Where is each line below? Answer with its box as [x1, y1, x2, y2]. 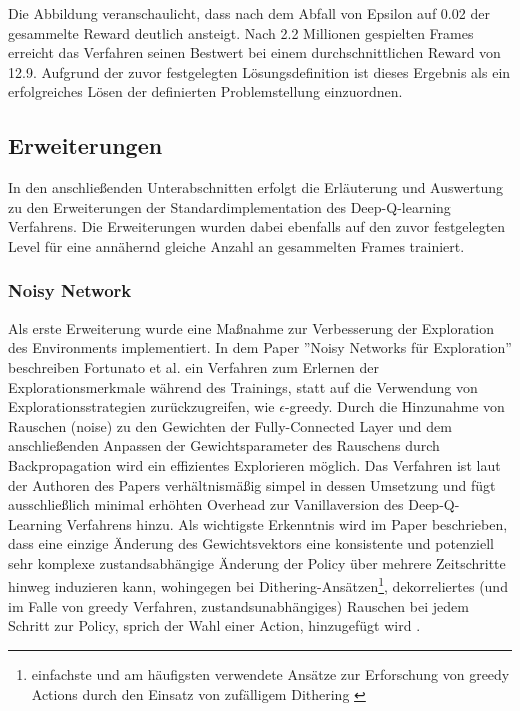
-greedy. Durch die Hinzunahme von [284, 396, 505, 417]
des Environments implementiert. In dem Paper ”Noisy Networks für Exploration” [8, 337, 512, 358]
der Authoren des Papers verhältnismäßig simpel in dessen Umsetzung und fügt [8, 474, 496, 495]
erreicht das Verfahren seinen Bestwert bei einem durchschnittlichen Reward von [8, 42, 501, 63]
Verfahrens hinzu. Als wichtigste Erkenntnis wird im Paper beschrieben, [66, 513, 508, 534]
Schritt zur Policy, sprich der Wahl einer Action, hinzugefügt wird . [8, 615, 421, 636]
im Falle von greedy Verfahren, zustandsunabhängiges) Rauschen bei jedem [8, 595, 469, 616]
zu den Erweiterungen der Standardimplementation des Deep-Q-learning [8, 196, 451, 217]
